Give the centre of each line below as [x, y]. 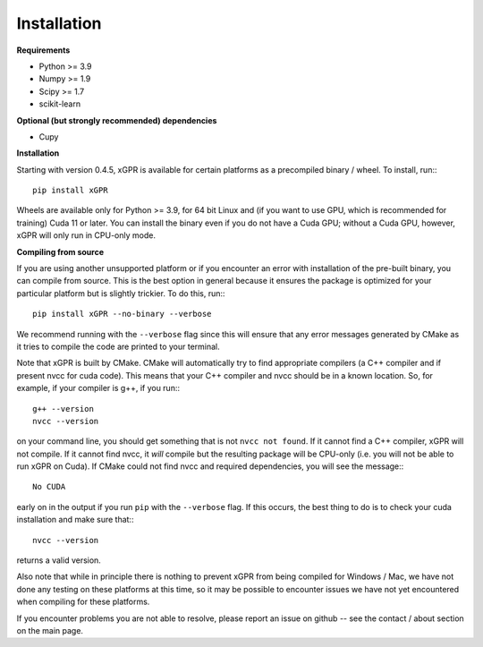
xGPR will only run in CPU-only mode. [86, 235]
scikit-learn [59, 104]
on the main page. [50, 630]
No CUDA [49, 487]
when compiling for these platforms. [83, 602]
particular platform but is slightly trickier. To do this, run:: [121, 293]
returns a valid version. [59, 560]
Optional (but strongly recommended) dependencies [117, 120]
